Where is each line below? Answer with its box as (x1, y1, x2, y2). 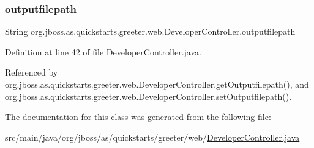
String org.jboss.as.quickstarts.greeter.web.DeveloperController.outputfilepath (5, 25, 296, 38)
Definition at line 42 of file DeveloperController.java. (5, 45, 201, 58)
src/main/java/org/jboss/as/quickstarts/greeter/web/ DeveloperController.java (5, 130, 300, 143)
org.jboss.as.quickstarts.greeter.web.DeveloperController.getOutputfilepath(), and (5, 78, 309, 90)
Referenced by (5, 66, 58, 79)
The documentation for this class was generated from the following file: (5, 110, 271, 123)
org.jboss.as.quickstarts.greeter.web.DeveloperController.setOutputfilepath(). (5, 90, 292, 102)
